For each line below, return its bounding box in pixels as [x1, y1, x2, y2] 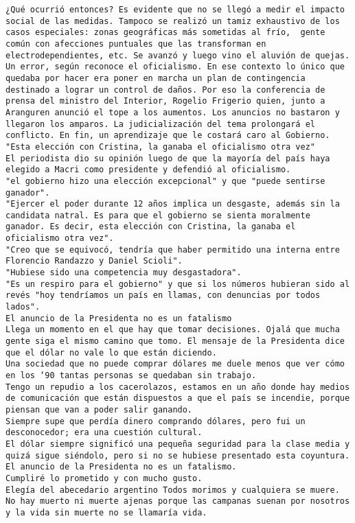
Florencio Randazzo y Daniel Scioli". [5, 256, 183, 266]
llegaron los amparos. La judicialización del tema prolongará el [5, 119, 316, 129]
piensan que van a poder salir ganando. [5, 404, 193, 415]
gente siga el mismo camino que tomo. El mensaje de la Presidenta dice [5, 336, 345, 347]
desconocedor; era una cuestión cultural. [5, 428, 203, 438]
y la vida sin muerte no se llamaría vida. [5, 507, 207, 518]
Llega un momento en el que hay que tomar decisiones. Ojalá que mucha [5, 325, 340, 335]
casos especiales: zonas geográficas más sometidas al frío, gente [5, 27, 325, 38]
